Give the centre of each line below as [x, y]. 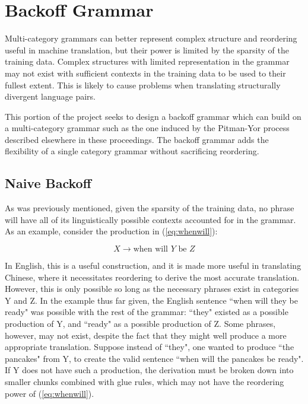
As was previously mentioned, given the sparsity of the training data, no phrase [150, 208]
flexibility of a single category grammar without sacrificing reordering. [132, 151]
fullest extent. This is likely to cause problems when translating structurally [143, 85]
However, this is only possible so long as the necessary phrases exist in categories [152, 289]
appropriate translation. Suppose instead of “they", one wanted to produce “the [150, 347]
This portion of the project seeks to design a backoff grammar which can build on [153, 116]
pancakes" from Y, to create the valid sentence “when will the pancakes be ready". [154, 358]
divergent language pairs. [50, 96]
